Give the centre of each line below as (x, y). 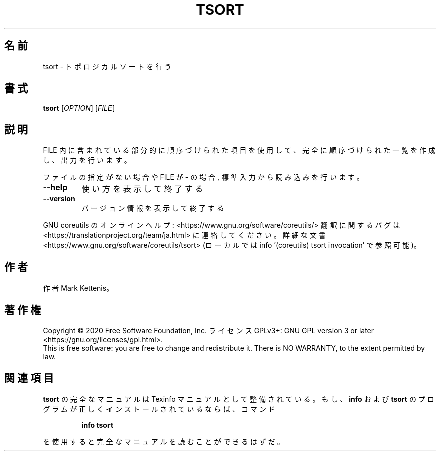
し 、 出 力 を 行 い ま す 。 (87, 160)
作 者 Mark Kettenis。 (78, 288)
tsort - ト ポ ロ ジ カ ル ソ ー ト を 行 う (107, 66)
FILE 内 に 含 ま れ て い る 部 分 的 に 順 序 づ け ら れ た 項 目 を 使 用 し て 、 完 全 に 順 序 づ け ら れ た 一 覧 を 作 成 (239, 150)
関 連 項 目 (29, 378)
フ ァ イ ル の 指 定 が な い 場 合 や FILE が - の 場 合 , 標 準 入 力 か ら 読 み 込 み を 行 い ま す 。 (203, 177)
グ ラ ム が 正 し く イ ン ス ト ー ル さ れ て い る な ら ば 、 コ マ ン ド (159, 409)
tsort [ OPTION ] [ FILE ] (79, 108)
